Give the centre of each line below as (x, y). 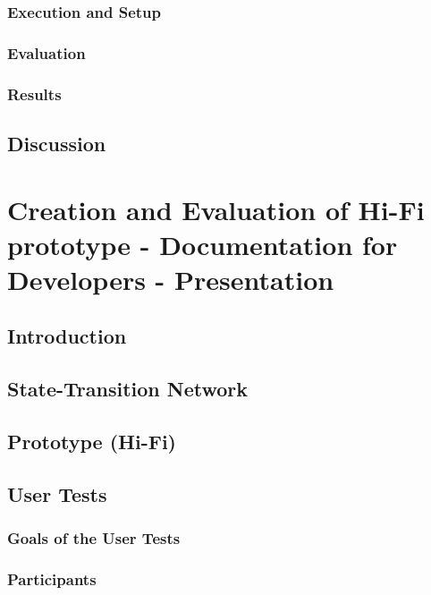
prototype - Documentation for (203, 244)
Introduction (67, 336)
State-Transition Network (128, 389)
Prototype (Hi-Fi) (92, 442)
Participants (52, 578)
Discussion (57, 143)
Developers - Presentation (171, 279)
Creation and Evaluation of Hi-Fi (216, 209)
